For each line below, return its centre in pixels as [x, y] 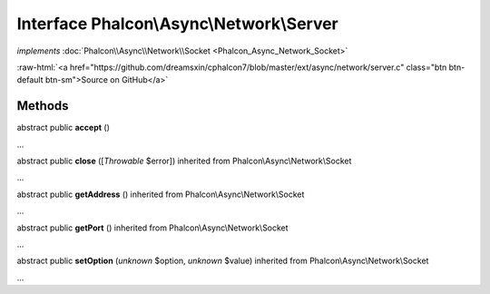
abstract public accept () [64, 128]
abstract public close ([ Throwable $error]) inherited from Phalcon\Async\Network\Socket [184, 161]
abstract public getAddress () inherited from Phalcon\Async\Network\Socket [161, 194]
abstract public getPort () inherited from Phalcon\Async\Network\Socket [153, 228]
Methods [43, 106]
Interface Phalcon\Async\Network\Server [178, 24]
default [30, 80]
